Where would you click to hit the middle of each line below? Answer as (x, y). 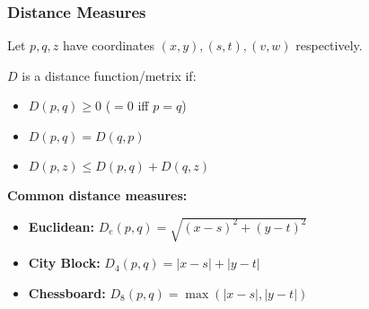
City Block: (64, 263)
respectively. (329, 45)
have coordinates (109, 45)
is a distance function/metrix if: (109, 75)
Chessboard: (67, 292)
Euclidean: (61, 226)
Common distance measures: (97, 195)
